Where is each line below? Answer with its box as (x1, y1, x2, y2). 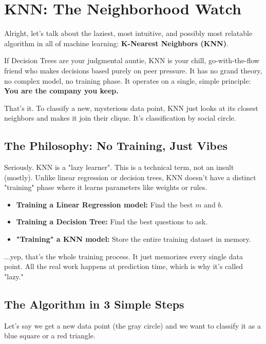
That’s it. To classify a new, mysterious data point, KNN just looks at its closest (4, 102, 258, 113)
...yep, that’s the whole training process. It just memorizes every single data (4, 251, 243, 261)
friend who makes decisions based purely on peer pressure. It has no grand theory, (4, 65, 262, 75)
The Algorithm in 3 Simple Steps (4, 296, 184, 312)
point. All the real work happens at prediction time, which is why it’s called (4, 261, 243, 272)
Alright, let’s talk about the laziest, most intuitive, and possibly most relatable (4, 28, 253, 39)
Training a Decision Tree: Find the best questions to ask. (16, 216, 207, 227)
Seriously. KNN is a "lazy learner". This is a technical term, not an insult (4, 162, 234, 173)
